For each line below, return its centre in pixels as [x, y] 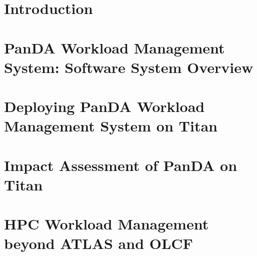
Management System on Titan [111, 126]
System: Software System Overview [129, 67]
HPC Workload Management [106, 224]
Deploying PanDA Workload [104, 106]
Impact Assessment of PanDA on [121, 165]
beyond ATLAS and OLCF [98, 243]
